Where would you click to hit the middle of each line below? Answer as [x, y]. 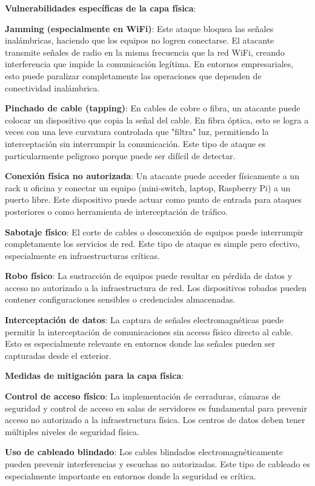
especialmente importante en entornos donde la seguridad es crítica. [131, 475]
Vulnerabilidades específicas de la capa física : [101, 8]
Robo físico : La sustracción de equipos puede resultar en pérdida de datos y [149, 276]
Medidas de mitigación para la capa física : [94, 376]
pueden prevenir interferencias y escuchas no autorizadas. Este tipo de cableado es [157, 464]
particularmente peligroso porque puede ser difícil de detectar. [120, 155]
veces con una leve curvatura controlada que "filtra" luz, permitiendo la [137, 132]
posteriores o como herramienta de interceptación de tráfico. [116, 211]
